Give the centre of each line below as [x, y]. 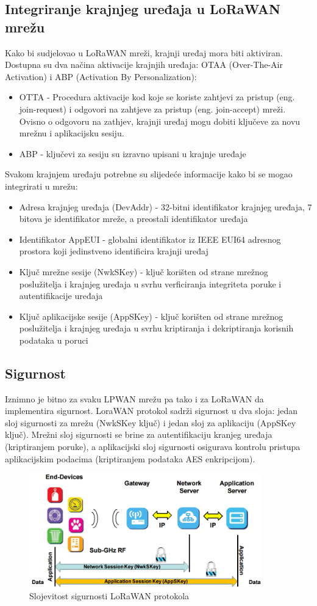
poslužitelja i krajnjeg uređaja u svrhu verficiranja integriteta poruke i [150, 283]
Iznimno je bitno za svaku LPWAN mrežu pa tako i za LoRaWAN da [134, 398]
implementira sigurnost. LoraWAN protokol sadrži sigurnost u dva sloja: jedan [151, 411]
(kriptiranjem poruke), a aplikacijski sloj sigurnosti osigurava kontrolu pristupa [153, 447]
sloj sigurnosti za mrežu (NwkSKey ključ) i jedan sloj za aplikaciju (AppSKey [151, 422]
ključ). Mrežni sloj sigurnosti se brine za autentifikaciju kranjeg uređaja [139, 434]
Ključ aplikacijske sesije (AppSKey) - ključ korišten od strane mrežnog [151, 316]
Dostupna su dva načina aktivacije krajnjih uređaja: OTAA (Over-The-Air [144, 65]
